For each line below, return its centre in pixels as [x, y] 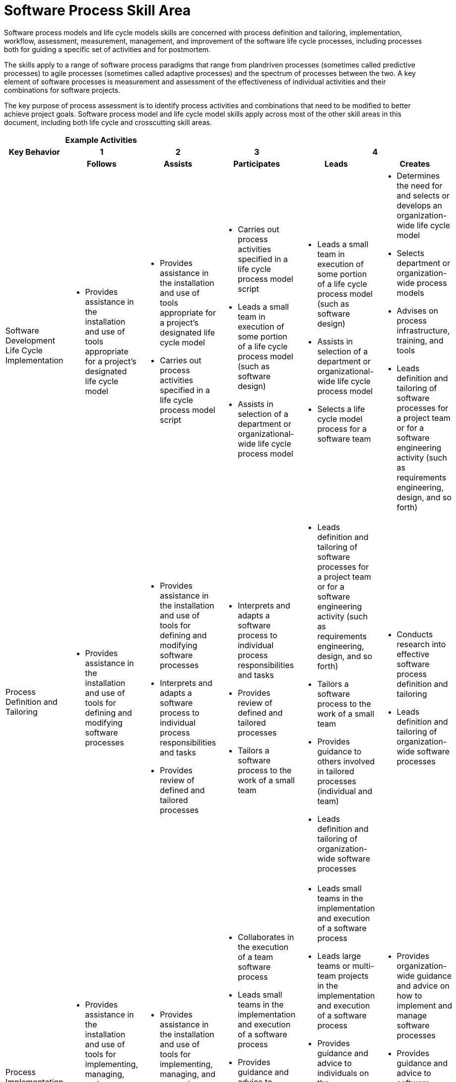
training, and [420, 340]
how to [409, 995]
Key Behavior [34, 152]
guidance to [339, 751]
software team [344, 439]
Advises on [418, 310]
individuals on [343, 1073]
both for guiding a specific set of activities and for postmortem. [107, 49]
